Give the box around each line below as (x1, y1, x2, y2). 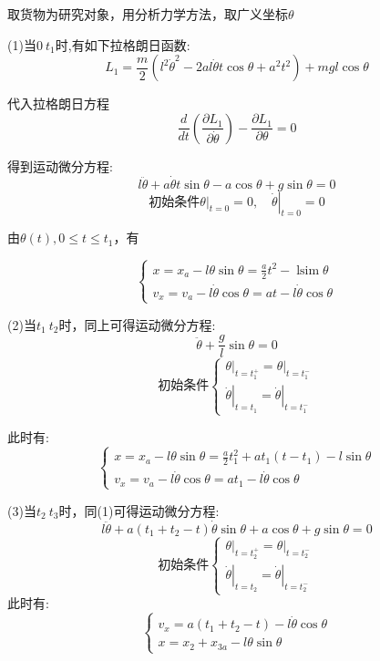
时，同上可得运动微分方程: (58, 315, 216, 334)
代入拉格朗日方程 (7, 94, 109, 113)
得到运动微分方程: (7, 156, 113, 175)
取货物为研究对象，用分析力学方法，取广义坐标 (7, 5, 288, 23)
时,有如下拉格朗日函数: (55, 35, 190, 54)
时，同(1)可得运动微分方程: (58, 501, 220, 520)
